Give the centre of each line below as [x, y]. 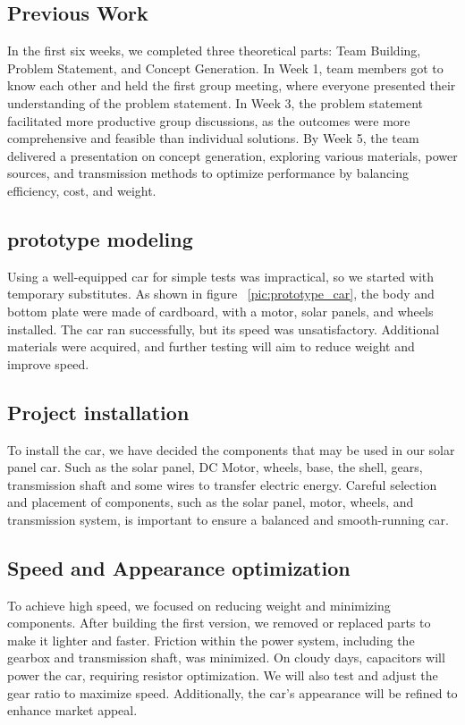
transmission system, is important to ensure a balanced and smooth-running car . [228, 519]
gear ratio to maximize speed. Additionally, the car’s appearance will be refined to [232, 692]
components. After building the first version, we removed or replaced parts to [219, 623]
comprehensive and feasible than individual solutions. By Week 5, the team [213, 138]
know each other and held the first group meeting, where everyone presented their [232, 85]
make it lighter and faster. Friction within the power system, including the [211, 640]
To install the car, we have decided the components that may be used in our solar [231, 449]
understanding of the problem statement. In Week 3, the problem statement [216, 102]
